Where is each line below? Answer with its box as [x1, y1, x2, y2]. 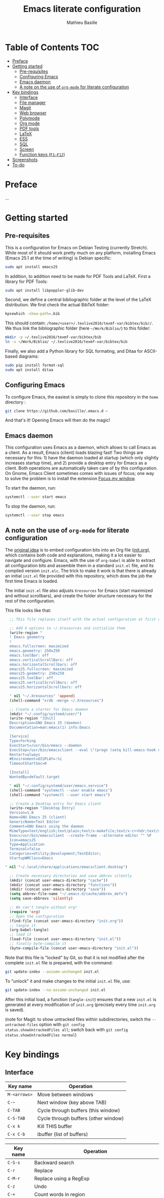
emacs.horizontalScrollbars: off [9, 662, 78, 667]
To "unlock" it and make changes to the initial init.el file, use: [5, 978, 131, 984]
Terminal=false [9, 847, 41, 852]
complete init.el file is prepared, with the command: [5, 960, 113, 965]
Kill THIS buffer [37, 1123, 72, 1130]
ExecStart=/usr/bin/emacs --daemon [9, 743, 82, 748]
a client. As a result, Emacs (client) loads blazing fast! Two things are [5, 449, 143, 455]
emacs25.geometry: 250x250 [9, 671, 64, 676]
